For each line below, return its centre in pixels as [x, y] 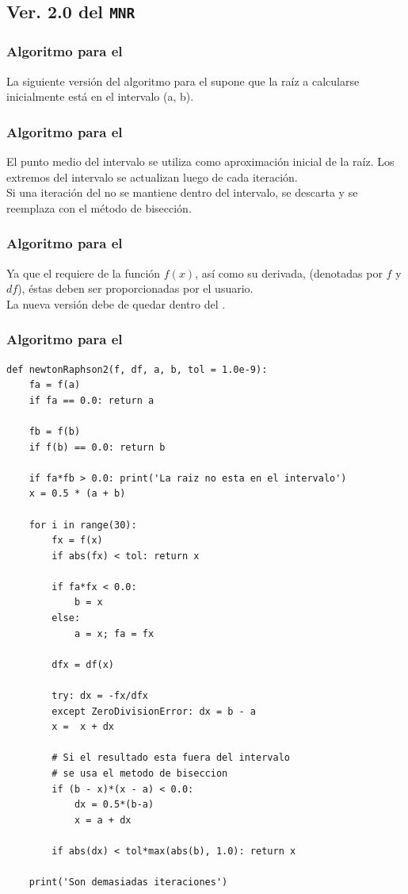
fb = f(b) [55, 431]
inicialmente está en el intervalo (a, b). [100, 96]
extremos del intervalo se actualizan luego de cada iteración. [152, 176]
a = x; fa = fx [114, 633]
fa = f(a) [55, 385]
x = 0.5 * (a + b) [77, 494]
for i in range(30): [83, 525]
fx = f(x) [77, 541]
